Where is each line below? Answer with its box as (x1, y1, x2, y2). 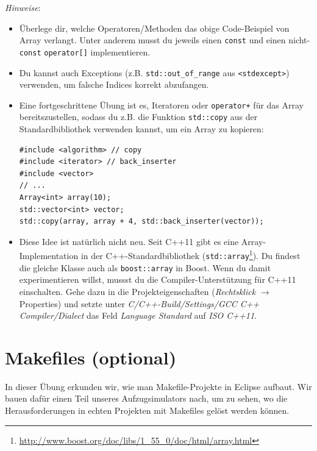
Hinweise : (5, 1, 41, 13)
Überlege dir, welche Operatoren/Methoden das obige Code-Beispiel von (19, 21, 290, 34)
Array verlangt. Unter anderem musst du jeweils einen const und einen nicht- (19, 34, 310, 46)
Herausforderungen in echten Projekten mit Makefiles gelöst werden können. (5, 404, 290, 417)
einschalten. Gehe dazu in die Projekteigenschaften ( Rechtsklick (19, 285, 256, 297)
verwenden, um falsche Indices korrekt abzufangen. (19, 78, 209, 91)
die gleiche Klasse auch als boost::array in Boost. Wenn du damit (19, 261, 271, 274)
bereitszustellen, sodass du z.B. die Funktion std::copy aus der (19, 110, 258, 123)
